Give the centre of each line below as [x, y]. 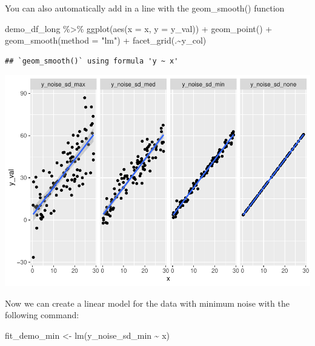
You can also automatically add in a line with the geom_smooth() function [145, 8]
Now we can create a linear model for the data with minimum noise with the [147, 303]
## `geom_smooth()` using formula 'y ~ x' [92, 61]
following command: [42, 315]
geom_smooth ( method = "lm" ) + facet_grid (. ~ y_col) [106, 40]
